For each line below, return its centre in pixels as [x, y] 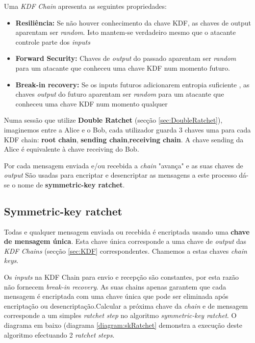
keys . [11, 260]
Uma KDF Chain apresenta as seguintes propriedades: [85, 6]
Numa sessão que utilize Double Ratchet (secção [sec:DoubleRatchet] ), [113, 120]
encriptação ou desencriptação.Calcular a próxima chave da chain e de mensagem [126, 305]
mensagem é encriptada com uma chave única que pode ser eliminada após [116, 296]
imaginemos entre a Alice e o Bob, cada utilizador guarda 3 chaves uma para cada [127, 129]
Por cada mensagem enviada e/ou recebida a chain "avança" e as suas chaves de [124, 165]
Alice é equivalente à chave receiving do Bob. [72, 149]
